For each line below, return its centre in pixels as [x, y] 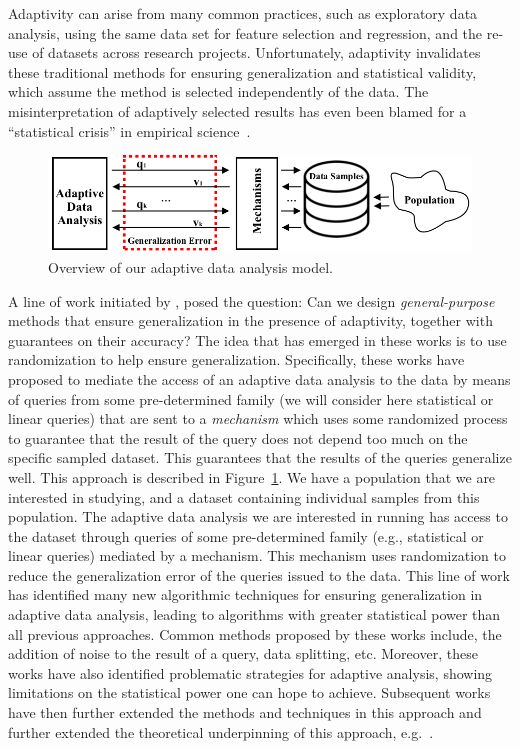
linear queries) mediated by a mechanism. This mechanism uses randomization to [257, 555]
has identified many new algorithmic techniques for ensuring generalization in [245, 594]
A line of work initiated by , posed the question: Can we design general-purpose [251, 300]
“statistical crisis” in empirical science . [129, 130]
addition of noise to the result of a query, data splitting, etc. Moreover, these [243, 653]
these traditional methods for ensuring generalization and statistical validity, [242, 71]
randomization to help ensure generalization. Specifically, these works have [236, 359]
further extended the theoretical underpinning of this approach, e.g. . [221, 731]
